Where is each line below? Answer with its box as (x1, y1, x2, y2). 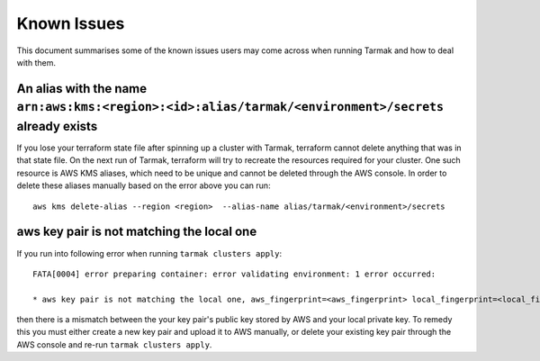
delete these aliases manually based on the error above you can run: (16, 180, 271, 191)
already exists (16, 118, 98, 134)
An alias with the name (16, 81, 148, 96)
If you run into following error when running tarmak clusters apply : (16, 248, 283, 258)
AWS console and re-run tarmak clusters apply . (16, 338, 212, 350)
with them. (16, 57, 56, 68)
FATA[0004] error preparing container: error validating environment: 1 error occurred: (32, 268, 436, 279)
